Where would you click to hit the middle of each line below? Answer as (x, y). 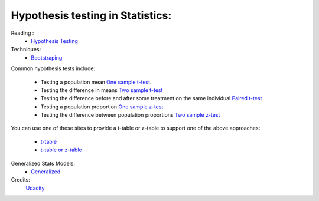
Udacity (35, 188)
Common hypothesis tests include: (53, 68)
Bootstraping (47, 57)
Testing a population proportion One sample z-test (102, 107)
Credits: (21, 180)
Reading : (22, 33)
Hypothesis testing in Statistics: (91, 15)
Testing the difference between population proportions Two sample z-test (130, 115)
